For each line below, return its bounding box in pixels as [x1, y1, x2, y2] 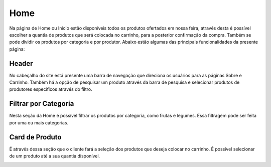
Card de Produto [9, 133, 62, 141]
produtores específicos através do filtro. [9, 86, 92, 92]
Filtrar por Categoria [9, 99, 74, 108]
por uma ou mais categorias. [9, 119, 69, 125]
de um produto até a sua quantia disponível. [9, 153, 100, 159]
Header [9, 59, 33, 68]
